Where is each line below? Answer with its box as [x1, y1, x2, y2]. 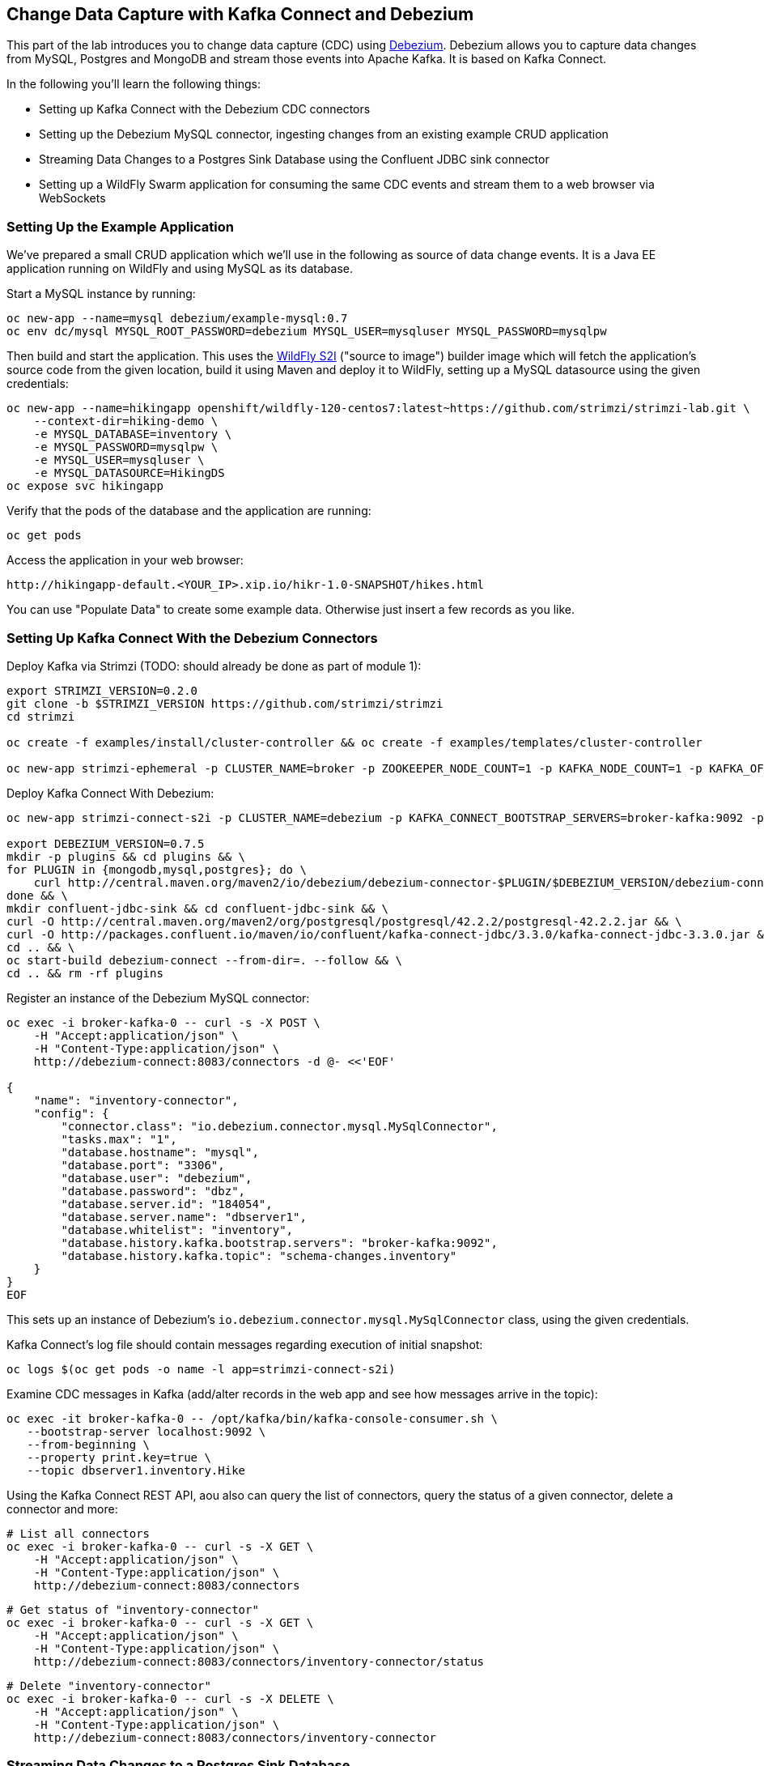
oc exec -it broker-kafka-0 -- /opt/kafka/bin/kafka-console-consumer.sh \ [6, 1411, 498, 1425]
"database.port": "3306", [61, 1158, 225, 1172]
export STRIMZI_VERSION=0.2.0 [6, 683, 198, 697]
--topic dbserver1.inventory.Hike [27, 1463, 246, 1477]
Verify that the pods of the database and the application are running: [6, 504, 371, 518]
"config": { [33, 1106, 109, 1120]
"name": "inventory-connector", [33, 1093, 239, 1107]
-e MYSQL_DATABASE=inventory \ [33, 428, 232, 441]
